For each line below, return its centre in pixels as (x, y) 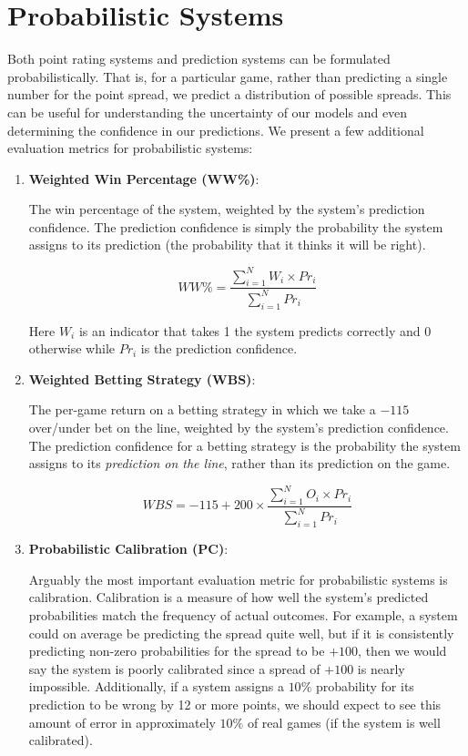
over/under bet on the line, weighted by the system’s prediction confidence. (239, 427)
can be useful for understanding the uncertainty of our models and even (208, 112)
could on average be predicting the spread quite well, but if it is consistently (241, 633)
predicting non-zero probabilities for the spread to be (177, 651)
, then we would (402, 651)
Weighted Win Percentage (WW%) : (144, 178)
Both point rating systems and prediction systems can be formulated (199, 59)
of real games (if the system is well (344, 722)
